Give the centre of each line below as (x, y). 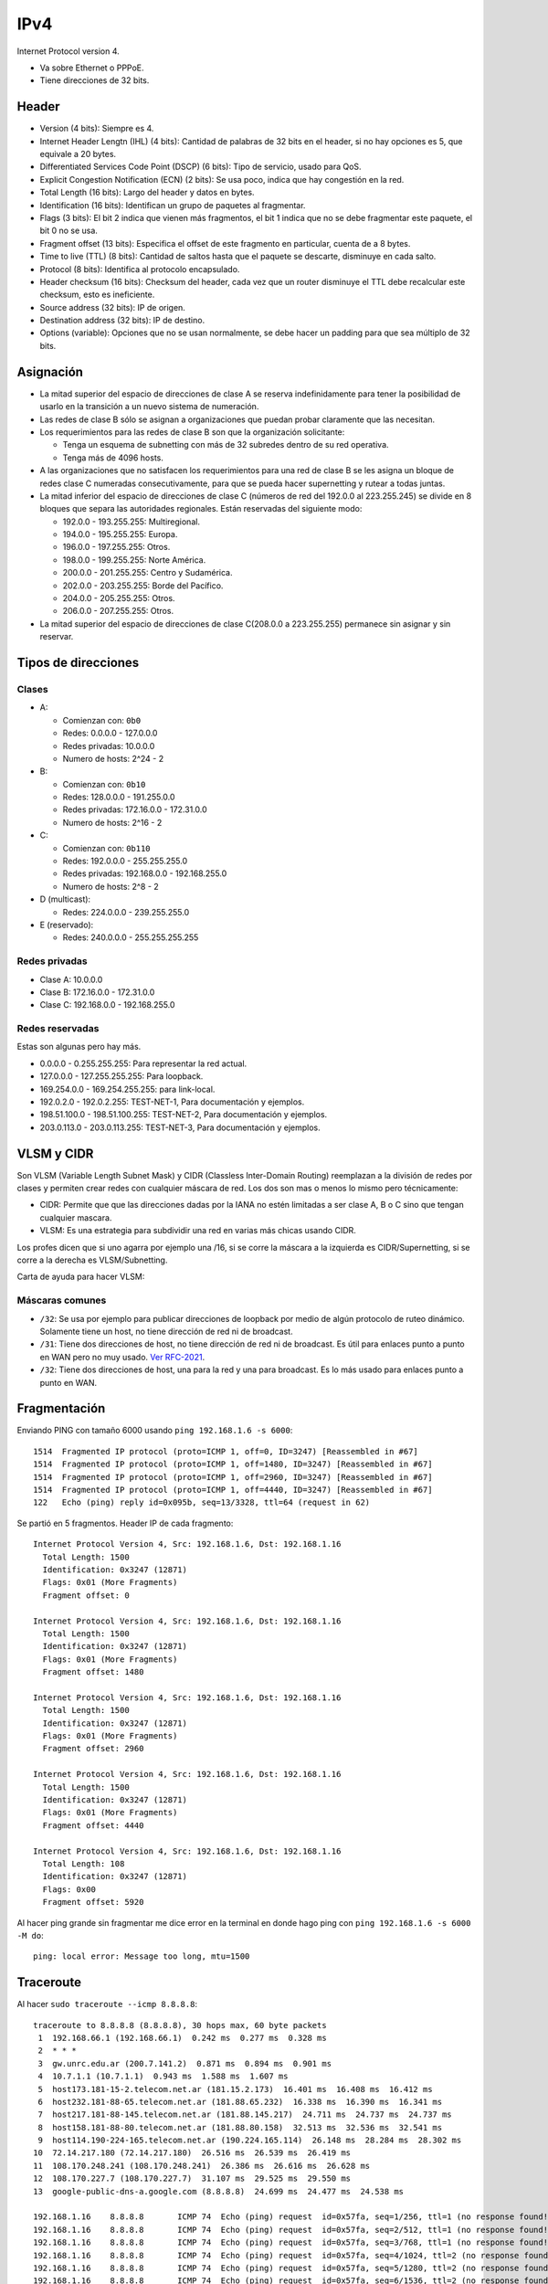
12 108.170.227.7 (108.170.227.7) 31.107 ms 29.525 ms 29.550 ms (192, 2178)
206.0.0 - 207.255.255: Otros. (118, 611)
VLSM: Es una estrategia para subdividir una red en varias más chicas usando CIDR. (198, 1231)
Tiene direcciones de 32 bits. (95, 80)
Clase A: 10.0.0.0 (71, 979)
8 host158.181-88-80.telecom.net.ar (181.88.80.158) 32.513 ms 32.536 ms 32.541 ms (240, 2127)
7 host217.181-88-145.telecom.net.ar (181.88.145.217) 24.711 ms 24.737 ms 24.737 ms (245, 2115)
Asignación (50, 371)
